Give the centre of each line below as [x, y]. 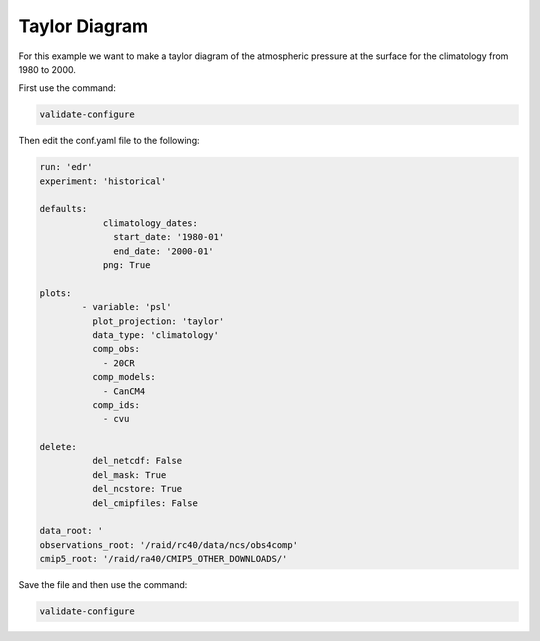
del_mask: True [129, 474]
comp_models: [124, 377]
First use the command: [67, 88]
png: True [126, 265]
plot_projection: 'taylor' [158, 321]
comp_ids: [115, 404]
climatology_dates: [150, 223]
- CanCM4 [124, 391]
